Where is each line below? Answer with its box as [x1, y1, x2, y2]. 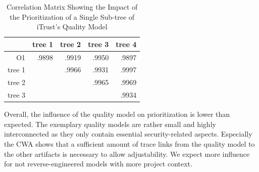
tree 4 [116, 38, 137, 49]
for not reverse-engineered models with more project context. [4, 158, 192, 169]
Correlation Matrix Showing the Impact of [6, 2, 138, 12]
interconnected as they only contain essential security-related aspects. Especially [4, 128, 252, 139]
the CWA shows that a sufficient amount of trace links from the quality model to [4, 139, 255, 149]
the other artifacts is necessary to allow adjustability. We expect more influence [4, 148, 250, 159]
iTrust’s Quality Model [36, 21, 108, 32]
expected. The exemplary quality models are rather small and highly [4, 118, 216, 129]
